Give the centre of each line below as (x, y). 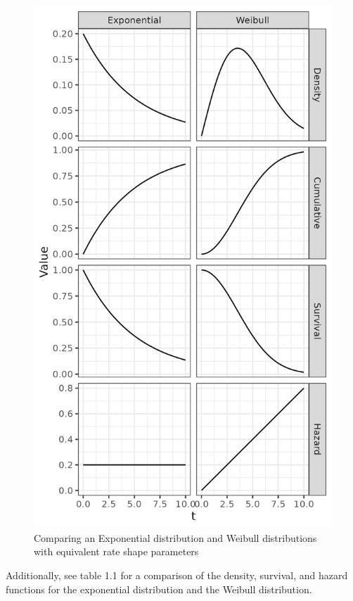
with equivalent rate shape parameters (116, 551)
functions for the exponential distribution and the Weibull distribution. (159, 589)
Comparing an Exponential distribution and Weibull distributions (175, 537)
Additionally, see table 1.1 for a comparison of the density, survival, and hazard (177, 575)
